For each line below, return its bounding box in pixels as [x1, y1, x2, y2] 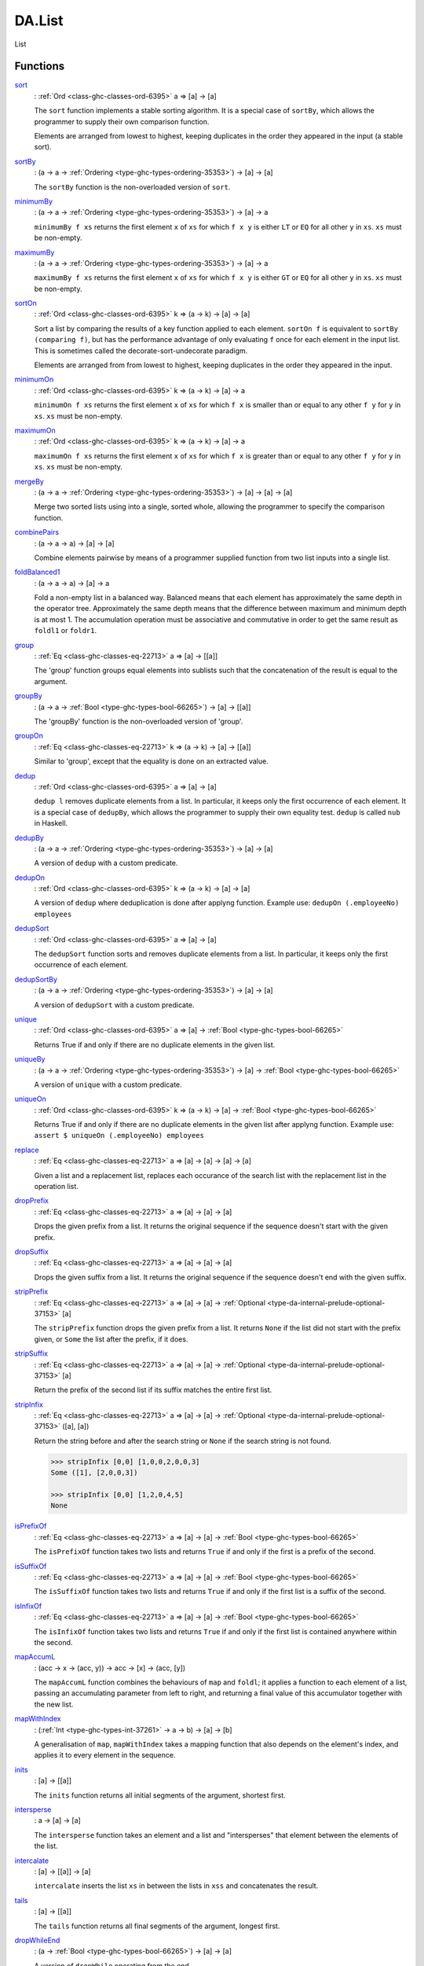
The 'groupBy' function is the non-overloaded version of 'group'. [34, 716, 243, 726]
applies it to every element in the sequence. [34, 1751, 176, 1760]
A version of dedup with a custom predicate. [34, 858, 178, 868]
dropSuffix [14, 1247, 49, 1256]
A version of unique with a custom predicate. [34, 1080, 182, 1089]
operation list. [34, 1182, 79, 1191]
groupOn [14, 731, 43, 741]
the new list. [34, 1699, 74, 1709]
